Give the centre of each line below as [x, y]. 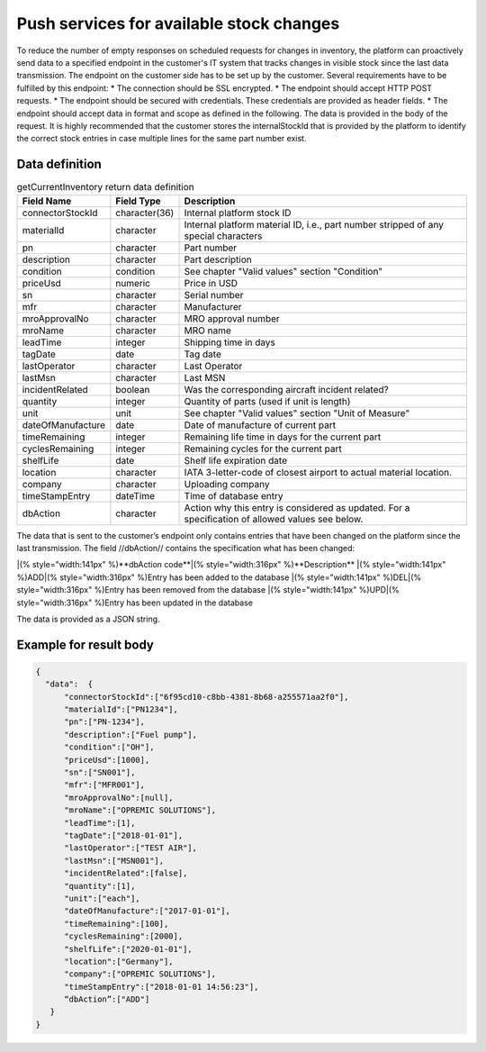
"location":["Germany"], [119, 961]
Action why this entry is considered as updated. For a [297, 507]
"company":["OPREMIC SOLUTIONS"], [140, 974]
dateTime [135, 495]
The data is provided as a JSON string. [89, 619]
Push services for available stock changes [178, 23]
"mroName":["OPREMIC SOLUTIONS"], [140, 810]
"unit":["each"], [103, 898]
